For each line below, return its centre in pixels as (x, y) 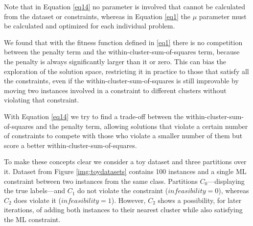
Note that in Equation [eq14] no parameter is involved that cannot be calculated (125, 6)
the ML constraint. (32, 219)
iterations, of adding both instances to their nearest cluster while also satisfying (123, 210)
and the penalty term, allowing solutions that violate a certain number (142, 126)
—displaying (226, 181)
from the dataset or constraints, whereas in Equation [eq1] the (97, 16)
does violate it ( (37, 200)
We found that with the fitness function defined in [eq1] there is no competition (123, 42)
